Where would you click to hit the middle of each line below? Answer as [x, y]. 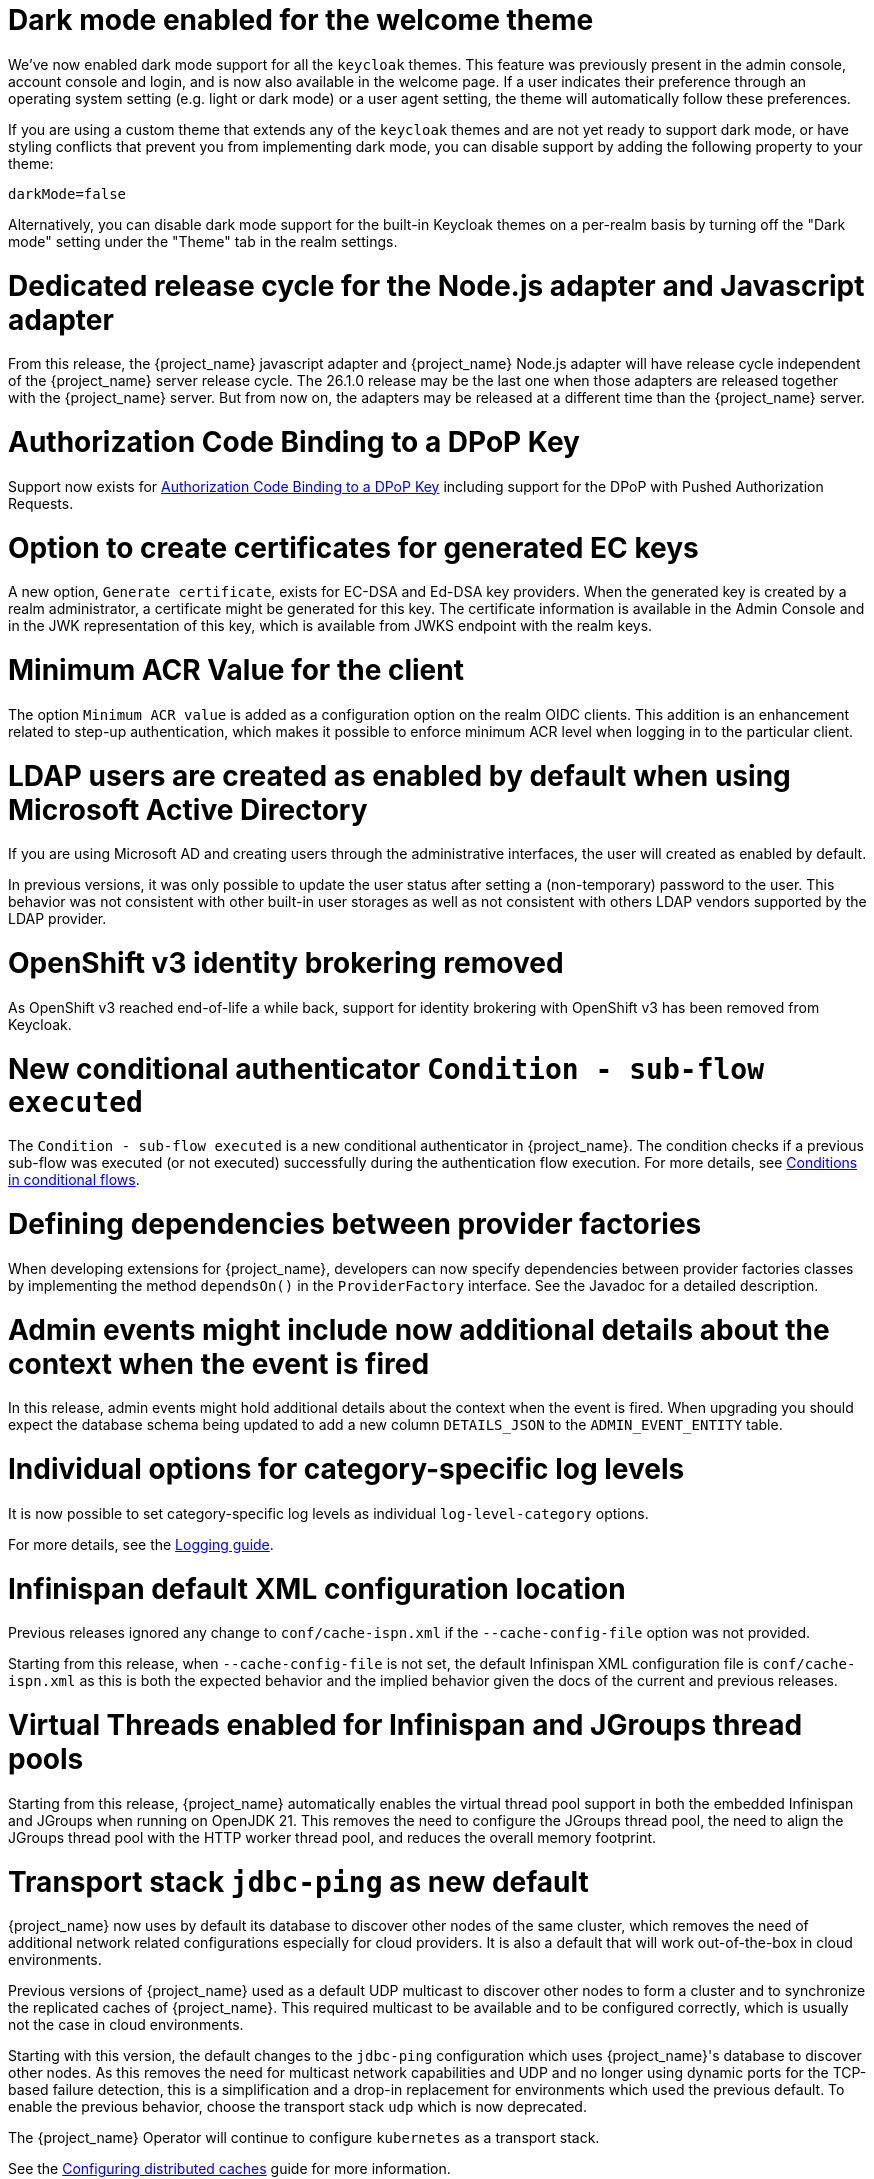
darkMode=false [67, 193]
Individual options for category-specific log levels [346, 1469]
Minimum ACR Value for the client [236, 670]
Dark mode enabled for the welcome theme [301, 20]
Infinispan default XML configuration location [317, 1588]
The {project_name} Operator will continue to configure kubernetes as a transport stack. [304, 2138]
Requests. [41, 503]
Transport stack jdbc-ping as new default [298, 1881]
